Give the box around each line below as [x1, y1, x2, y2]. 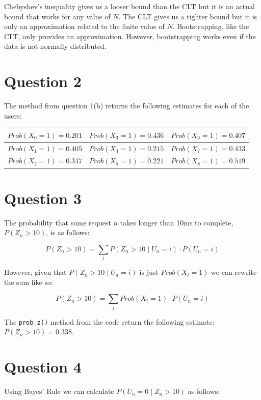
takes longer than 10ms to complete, [120, 217, 233, 227]
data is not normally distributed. [4, 41, 107, 51]
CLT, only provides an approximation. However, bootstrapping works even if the [4, 31, 256, 41]
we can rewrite [211, 267, 257, 277]
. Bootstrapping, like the [172, 21, 249, 32]
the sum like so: [4, 276, 53, 287]
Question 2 [4, 71, 82, 92]
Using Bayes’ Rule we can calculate [4, 386, 114, 396]
